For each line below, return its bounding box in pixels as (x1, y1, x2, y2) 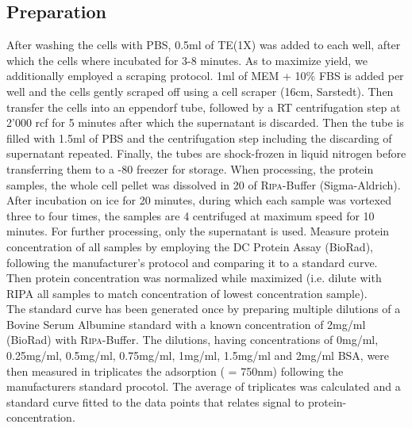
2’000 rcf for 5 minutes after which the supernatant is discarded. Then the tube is (6, 114, 404, 131)
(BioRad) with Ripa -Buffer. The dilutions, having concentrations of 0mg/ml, (6, 331, 379, 348)
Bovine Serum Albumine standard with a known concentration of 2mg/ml (6, 315, 366, 332)
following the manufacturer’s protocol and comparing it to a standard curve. (6, 254, 378, 270)
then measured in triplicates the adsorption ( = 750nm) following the (6, 362, 344, 379)
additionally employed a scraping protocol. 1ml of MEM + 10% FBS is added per (6, 67, 404, 84)
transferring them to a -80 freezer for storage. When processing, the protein (6, 160, 374, 177)
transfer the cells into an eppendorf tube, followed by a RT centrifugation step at (6, 98, 401, 115)
